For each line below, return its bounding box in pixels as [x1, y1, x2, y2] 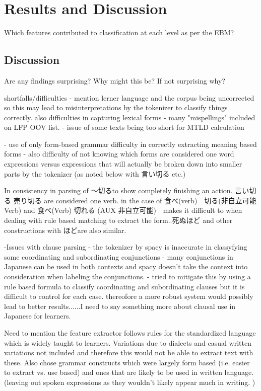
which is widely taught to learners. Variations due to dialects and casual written [4, 337, 251, 348]
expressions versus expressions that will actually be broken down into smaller [4, 159, 242, 169]
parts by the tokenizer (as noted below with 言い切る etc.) [4, 168, 186, 179]
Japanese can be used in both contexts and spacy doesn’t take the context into [4, 261, 248, 272]
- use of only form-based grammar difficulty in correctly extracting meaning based [4, 138, 257, 149]
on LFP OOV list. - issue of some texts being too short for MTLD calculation [4, 122, 244, 132]
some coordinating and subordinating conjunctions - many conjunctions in [4, 251, 233, 262]
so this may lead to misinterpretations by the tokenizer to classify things [4, 102, 228, 113]
